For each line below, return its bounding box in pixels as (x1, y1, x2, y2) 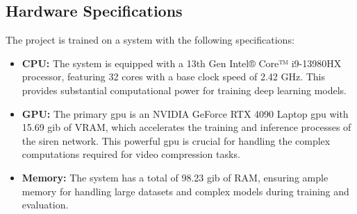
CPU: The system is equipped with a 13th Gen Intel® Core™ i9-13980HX (22, 55, 342, 70)
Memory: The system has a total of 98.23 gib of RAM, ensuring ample (22, 170, 329, 184)
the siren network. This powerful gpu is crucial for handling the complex (22, 133, 331, 148)
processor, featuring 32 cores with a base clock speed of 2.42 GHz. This (22, 69, 326, 84)
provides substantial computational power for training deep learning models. (22, 82, 347, 97)
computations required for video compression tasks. (22, 147, 240, 161)
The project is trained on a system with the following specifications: (6, 33, 294, 47)
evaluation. (22, 197, 69, 212)
